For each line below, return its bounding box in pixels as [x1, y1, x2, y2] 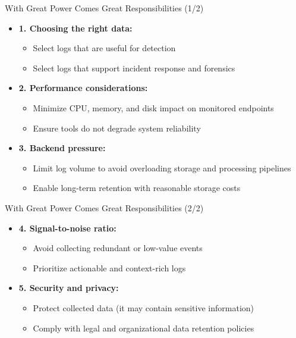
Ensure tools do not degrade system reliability [33, 121, 201, 134]
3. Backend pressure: [18, 142, 106, 154]
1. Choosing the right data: [18, 21, 133, 34]
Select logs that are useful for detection [33, 42, 176, 54]
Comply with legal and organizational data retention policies [33, 321, 254, 334]
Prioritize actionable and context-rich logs [33, 261, 186, 274]
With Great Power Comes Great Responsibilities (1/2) [5, 2, 204, 14]
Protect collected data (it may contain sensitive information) [33, 301, 254, 314]
